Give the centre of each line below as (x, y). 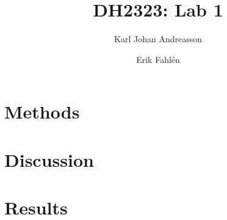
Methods (42, 112)
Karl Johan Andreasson (158, 39)
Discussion (49, 159)
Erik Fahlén (158, 59)
